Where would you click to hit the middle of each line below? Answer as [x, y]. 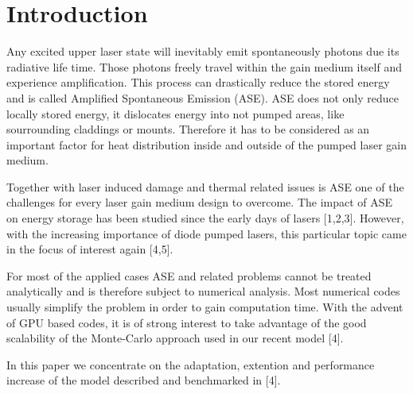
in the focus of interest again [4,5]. [90, 249]
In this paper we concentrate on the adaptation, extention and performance [191, 364]
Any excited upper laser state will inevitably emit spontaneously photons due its [203, 51]
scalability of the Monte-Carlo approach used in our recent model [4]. [175, 338]
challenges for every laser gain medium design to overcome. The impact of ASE [200, 202]
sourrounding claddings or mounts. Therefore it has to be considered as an [188, 129]
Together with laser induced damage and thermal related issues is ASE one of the [205, 186]
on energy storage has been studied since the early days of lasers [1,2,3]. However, [205, 218]
